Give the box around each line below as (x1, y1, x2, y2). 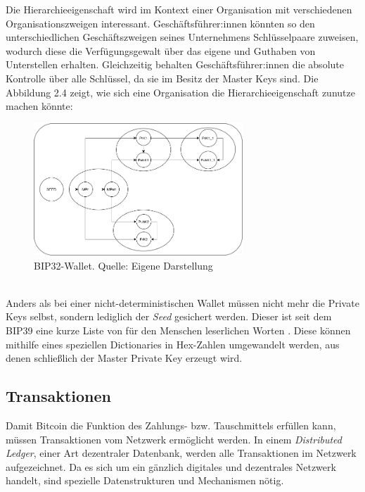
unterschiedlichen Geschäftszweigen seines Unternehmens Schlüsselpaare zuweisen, (6, 30, 359, 44)
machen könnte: (6, 99, 73, 113)
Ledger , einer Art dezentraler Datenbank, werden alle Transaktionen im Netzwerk (6, 446, 357, 460)
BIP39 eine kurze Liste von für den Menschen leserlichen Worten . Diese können (6, 322, 351, 337)
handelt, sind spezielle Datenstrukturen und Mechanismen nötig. (6, 473, 284, 488)
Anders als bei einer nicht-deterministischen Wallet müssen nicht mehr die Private (6, 295, 359, 310)
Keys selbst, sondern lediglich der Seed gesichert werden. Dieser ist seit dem (6, 309, 332, 324)
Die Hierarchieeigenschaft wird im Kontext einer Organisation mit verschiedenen (6, 2, 352, 16)
